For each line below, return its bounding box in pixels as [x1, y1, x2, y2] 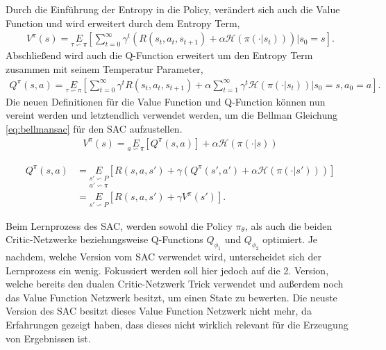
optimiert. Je [262, 232, 318, 247]
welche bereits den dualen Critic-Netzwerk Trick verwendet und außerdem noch [6, 276, 344, 291]
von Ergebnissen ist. [6, 331, 91, 345]
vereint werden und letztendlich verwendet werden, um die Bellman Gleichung [6, 108, 337, 122]
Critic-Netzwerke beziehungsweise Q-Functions [6, 232, 203, 247]
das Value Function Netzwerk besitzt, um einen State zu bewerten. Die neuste [6, 290, 337, 304]
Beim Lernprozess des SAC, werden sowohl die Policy [6, 218, 233, 233]
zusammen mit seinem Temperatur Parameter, [6, 62, 203, 76]
